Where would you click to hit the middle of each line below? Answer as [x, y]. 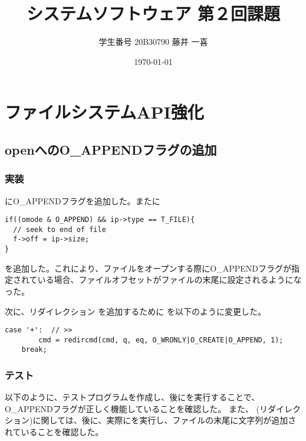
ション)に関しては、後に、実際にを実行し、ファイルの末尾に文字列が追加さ [151, 420]
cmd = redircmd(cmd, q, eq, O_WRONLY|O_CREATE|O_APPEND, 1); [161, 340]
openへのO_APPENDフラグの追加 [111, 149]
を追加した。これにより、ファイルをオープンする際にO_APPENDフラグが [148, 268]
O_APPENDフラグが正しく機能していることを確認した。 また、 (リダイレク [153, 408]
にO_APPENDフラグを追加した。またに [83, 200]
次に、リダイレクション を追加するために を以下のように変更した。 [135, 311]
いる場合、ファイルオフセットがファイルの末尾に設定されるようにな [170, 280]
